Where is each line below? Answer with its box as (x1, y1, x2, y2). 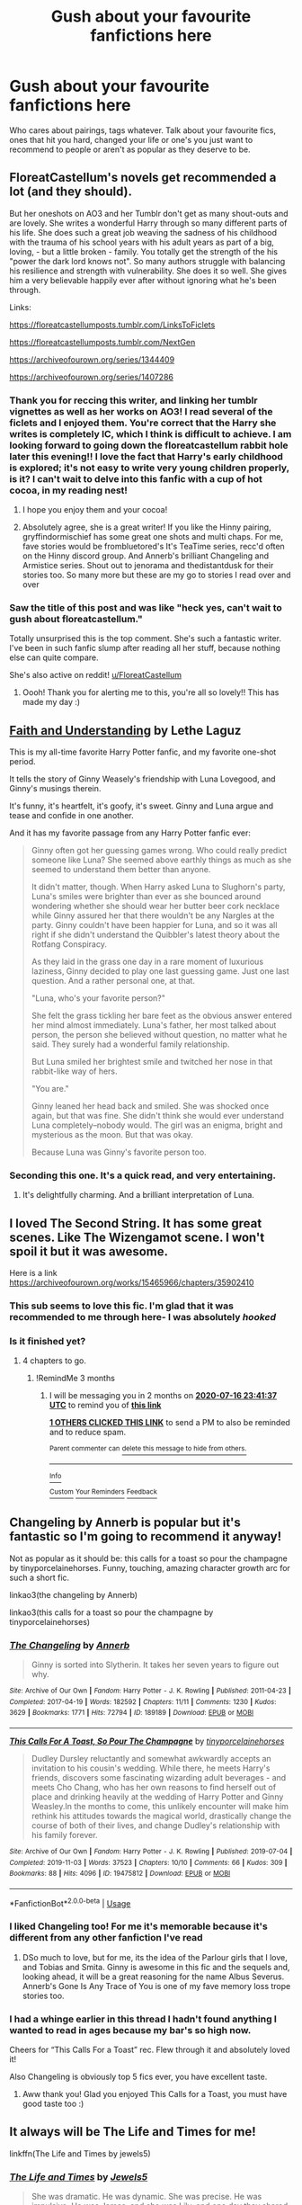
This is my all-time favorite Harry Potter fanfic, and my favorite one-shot (9, 746, 277, 757)
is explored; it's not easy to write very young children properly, (9, 461, 289, 474)
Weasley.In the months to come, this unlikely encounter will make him (31, 1800, 289, 1811)
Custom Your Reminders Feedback (49, 1487, 157, 1496)
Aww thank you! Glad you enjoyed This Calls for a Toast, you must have (22, 2089, 288, 2100)
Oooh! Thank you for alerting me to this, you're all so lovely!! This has (22, 687, 280, 698)
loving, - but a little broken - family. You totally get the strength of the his (9, 245, 279, 257)
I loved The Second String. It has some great (9, 1216, 262, 1231)
